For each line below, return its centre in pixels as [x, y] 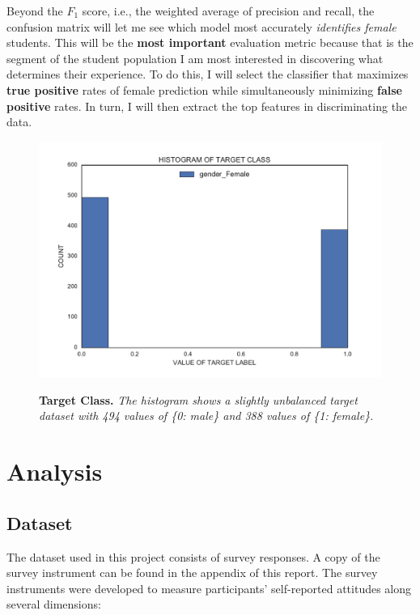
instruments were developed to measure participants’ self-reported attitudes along [209, 588]
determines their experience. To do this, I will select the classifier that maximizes [208, 74]
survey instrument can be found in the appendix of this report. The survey [192, 573]
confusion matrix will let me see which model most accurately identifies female [202, 26]
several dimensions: [54, 604]
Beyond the [35, 11]
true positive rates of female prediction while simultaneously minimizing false [204, 89]
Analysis [55, 471]
